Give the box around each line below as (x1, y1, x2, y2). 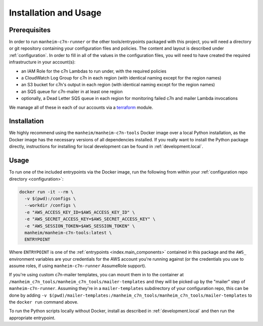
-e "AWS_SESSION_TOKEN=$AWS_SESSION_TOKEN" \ (24, 223, 135, 229)
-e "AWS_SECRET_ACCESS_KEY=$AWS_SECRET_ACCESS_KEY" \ (24, 216, 156, 222)
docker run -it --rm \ (19, 189, 74, 194)
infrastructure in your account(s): (9, 59, 75, 65)
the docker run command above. (9, 299, 79, 305)
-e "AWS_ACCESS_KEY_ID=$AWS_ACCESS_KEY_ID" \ (24, 210, 135, 215)
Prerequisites (9, 26, 51, 34)
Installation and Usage (9, 7, 102, 18)
